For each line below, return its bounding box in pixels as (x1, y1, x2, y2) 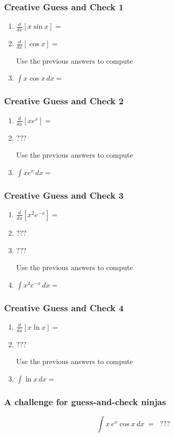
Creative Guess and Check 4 (4, 301, 124, 314)
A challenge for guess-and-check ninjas (4, 395, 166, 408)
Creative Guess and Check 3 (4, 188, 124, 201)
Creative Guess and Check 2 (4, 94, 124, 107)
